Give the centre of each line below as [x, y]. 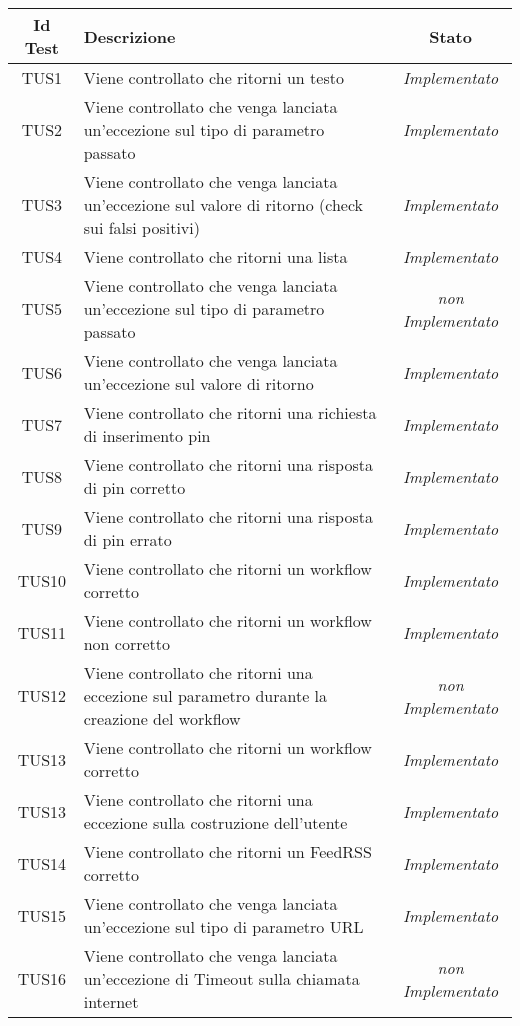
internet [111, 1001]
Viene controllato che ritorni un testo [213, 77]
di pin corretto [134, 487]
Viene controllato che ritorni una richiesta [230, 412]
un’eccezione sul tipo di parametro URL [223, 926]
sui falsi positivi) [141, 227]
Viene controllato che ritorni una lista [215, 256]
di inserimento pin [147, 435]
